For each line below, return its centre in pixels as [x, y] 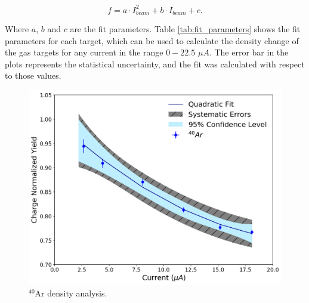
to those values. [33, 75]
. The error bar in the [249, 52]
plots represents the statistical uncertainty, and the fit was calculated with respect [155, 64]
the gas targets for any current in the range [84, 52]
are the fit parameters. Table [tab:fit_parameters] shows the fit [185, 28]
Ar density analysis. [71, 293]
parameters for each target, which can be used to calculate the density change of [152, 40]
